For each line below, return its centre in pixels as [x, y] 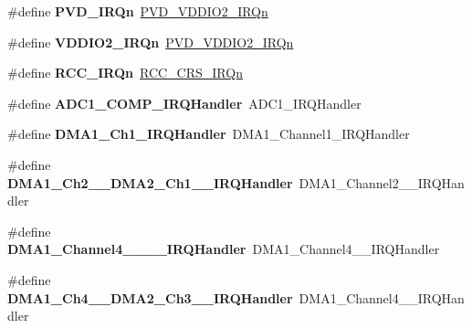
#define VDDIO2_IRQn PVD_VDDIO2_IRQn [151, 42]
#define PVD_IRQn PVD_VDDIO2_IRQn [138, 11]
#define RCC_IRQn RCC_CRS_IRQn [125, 73]
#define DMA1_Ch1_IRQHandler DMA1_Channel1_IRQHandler [209, 134]
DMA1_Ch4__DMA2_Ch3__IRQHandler [150, 297]
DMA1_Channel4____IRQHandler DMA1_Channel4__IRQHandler [224, 249]
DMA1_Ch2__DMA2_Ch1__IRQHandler [150, 182]
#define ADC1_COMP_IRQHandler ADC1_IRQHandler [184, 103]
